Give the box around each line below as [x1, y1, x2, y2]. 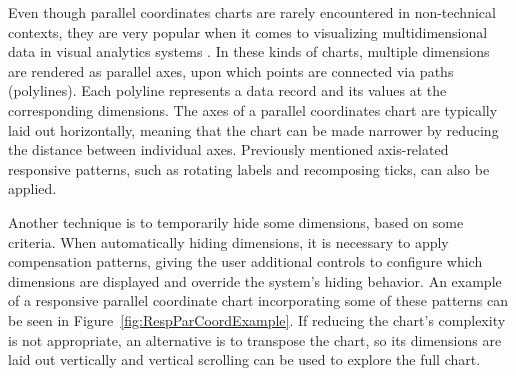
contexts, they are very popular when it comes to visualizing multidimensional [8, 21, 488, 42]
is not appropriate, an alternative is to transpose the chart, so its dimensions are [8, 329, 502, 350]
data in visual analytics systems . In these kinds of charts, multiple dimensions [8, 41, 490, 62]
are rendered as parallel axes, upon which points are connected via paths [8, 60, 454, 81]
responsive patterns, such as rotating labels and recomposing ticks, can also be [8, 158, 490, 179]
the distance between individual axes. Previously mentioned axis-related [8, 139, 449, 160]
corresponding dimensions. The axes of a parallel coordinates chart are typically [8, 99, 498, 120]
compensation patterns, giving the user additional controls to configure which [8, 251, 483, 272]
